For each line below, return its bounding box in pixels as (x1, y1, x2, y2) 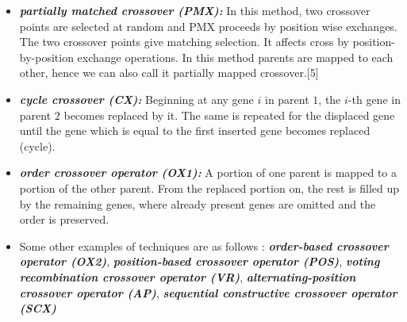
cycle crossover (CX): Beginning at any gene (19, 90, 254, 107)
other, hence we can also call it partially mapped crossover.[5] (19, 64, 319, 81)
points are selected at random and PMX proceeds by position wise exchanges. (19, 17, 397, 34)
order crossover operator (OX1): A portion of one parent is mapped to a (19, 164, 397, 181)
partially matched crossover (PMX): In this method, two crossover (19, 2, 371, 18)
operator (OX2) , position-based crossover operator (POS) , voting (19, 253, 380, 270)
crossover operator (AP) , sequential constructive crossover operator (19, 284, 397, 301)
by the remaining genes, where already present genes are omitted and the (19, 195, 376, 212)
